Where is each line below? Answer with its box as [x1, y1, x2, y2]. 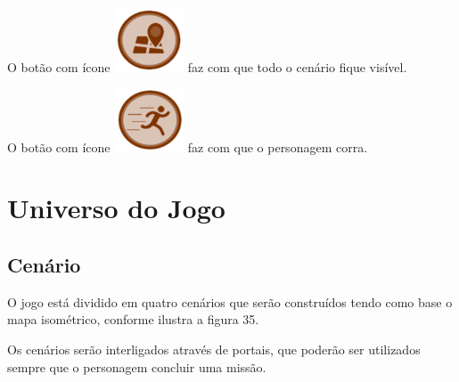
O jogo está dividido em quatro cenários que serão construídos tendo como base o [7, 292, 453, 311]
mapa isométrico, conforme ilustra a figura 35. [7, 310, 259, 329]
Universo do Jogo [7, 190, 225, 226]
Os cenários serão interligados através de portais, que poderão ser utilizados [7, 339, 421, 358]
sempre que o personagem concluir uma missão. [7, 357, 266, 376]
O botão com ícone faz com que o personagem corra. [7, 137, 368, 156]
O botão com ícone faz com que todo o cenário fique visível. [7, 58, 407, 76]
